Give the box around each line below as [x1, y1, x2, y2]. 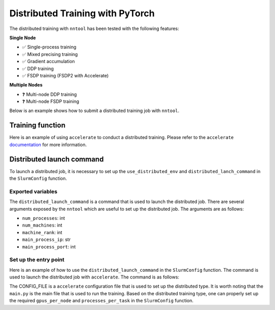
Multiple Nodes [9, 82, 43, 88]
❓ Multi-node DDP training [22, 91, 77, 97]
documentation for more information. [9, 142, 87, 148]
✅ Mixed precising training [22, 51, 78, 57]
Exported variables [9, 188, 58, 195]
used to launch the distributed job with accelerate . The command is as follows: [9, 274, 179, 280]
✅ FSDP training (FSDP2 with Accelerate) [22, 72, 109, 78]
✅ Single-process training [22, 44, 76, 50]
